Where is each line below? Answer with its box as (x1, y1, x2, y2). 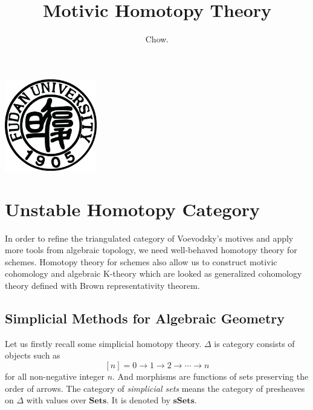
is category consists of (214, 337, 295, 349)
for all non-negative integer (5, 369, 105, 382)
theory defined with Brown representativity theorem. (5, 279, 200, 291)
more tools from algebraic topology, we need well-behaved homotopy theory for (5, 243, 297, 256)
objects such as (5, 349, 60, 362)
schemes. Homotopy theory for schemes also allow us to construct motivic (5, 255, 277, 268)
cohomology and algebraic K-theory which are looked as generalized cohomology (5, 267, 302, 280)
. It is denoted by (106, 394, 170, 406)
